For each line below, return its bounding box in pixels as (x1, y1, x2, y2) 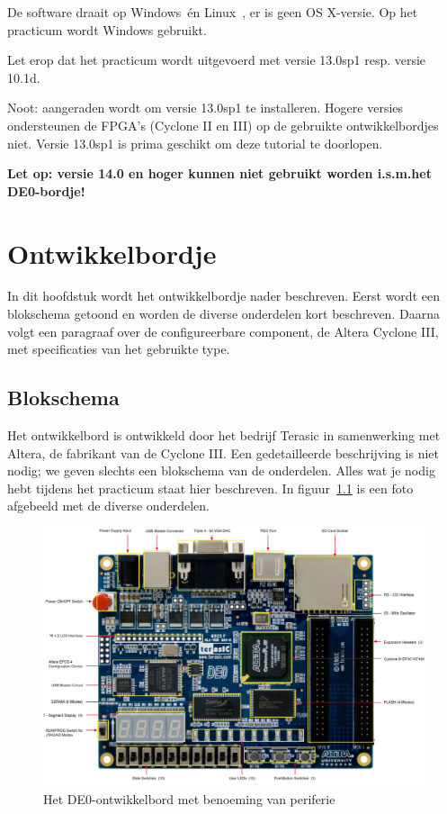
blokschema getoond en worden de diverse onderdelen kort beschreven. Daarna (7, 304, 440, 323)
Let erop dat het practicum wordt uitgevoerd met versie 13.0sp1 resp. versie (7, 50, 426, 69)
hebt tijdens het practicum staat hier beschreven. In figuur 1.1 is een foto (7, 478, 414, 497)
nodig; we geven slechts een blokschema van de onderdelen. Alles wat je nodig (7, 461, 435, 480)
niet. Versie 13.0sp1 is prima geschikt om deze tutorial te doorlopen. (7, 133, 383, 152)
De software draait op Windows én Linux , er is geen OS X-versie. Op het (7, 3, 418, 21)
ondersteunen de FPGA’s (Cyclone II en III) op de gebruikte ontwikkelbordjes (7, 115, 439, 134)
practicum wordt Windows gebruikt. (7, 20, 207, 39)
